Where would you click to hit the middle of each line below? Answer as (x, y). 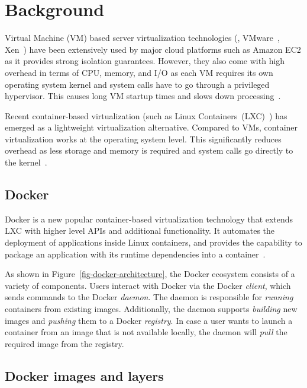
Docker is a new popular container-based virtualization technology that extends (149, 219)
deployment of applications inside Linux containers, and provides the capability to (153, 242)
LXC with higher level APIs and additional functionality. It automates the (140, 230)
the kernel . (26, 162)
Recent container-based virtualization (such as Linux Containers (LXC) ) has (146, 115)
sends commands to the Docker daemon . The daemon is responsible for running (149, 297)
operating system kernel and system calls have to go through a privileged (137, 84)
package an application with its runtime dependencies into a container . (135, 254)
